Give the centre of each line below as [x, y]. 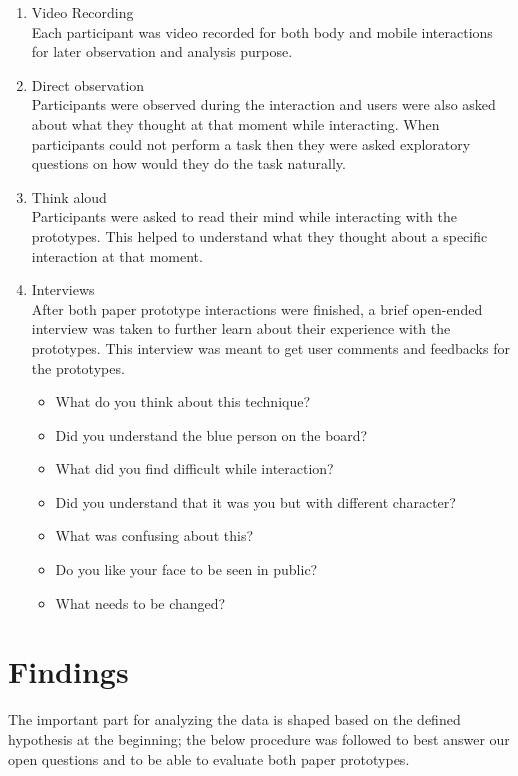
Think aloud [69, 196]
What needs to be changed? [140, 602]
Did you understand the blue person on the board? [211, 434]
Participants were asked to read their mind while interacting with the [244, 216]
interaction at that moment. [117, 255]
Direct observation [88, 84]
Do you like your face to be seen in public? [186, 569]
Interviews [63, 289]
